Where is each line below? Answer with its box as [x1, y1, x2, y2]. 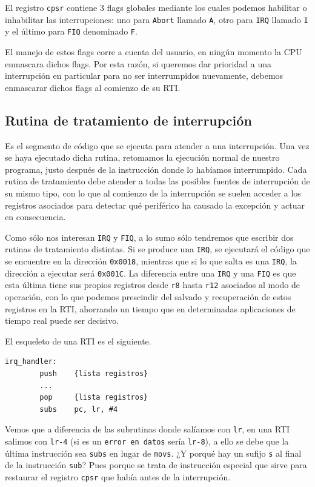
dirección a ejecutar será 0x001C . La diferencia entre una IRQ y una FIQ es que [5, 266, 296, 279]
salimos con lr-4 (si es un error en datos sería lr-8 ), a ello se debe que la [5, 434, 289, 447]
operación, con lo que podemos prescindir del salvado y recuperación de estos [5, 290, 291, 303]
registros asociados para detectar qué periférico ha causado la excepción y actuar [5, 198, 305, 211]
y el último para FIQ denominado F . [5, 25, 138, 38]
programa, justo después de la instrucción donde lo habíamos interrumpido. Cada [5, 163, 307, 175]
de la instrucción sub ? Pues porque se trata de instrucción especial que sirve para [5, 458, 307, 471]
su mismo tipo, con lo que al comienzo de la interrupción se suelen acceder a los [5, 186, 301, 199]
